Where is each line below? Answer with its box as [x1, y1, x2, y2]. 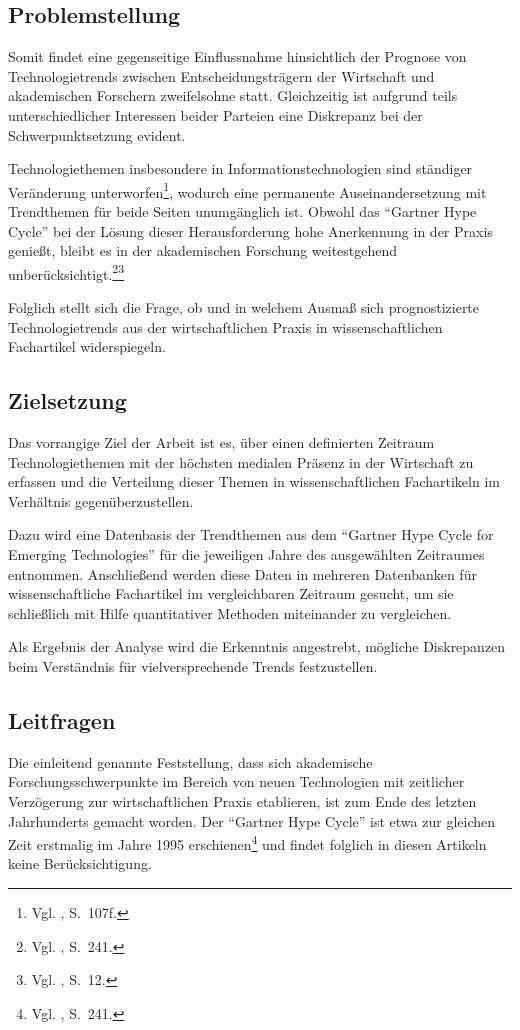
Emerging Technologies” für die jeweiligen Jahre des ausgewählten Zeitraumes [8, 544, 485, 564]
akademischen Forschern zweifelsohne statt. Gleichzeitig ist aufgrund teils [8, 85, 458, 106]
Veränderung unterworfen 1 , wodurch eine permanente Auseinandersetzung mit [8, 178, 487, 202]
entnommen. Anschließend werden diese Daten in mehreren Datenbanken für [8, 563, 477, 584]
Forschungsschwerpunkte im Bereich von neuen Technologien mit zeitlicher [8, 771, 465, 792]
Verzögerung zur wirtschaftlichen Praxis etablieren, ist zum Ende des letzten [8, 790, 477, 811]
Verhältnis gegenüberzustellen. [8, 490, 194, 511]
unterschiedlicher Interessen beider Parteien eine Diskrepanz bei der [8, 104, 423, 125]
